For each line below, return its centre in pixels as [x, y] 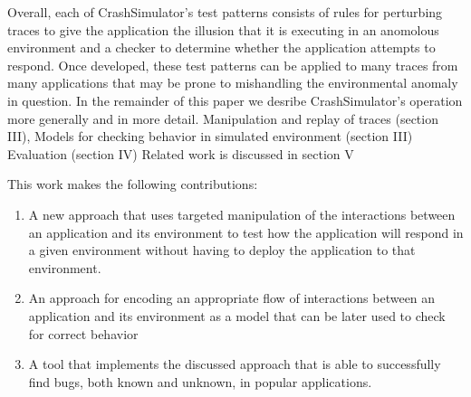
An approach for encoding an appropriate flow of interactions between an [232, 298]
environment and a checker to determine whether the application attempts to [221, 47]
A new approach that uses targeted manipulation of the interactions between [242, 214]
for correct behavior [83, 333]
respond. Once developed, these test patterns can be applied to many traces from [233, 65]
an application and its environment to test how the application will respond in [246, 232]
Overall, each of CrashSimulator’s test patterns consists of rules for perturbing [225, 12]
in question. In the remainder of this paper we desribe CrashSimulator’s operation [235, 100]
